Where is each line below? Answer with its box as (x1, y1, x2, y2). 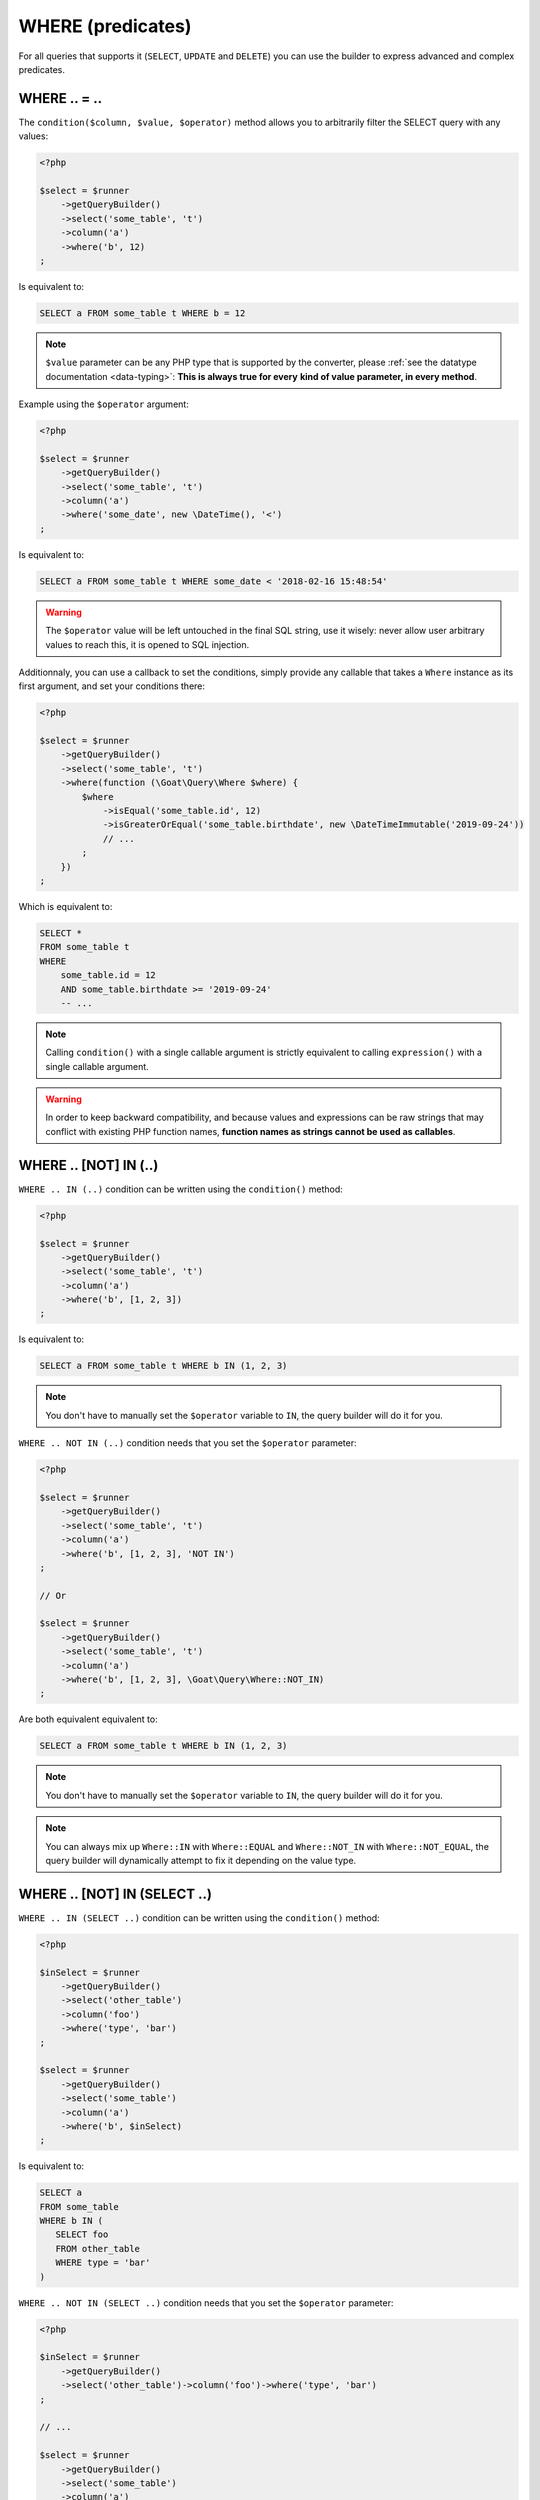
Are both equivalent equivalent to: (18, 1713, 159, 1725)
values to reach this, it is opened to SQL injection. (45, 638, 250, 650)
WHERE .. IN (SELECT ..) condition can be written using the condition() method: (18, 1911, 380, 1924)
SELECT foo (55, 2229, 109, 2240)
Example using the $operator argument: (18, 398, 189, 410)
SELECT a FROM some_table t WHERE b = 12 (39, 307, 246, 319)
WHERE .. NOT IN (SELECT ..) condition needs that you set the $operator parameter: (18, 2296, 394, 2309)
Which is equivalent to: (18, 900, 113, 912)
